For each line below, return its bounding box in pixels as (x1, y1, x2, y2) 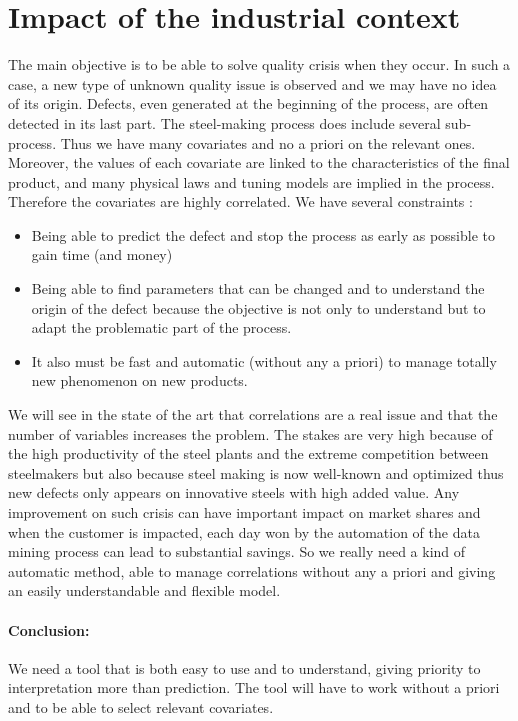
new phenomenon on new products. (31, 370, 248, 391)
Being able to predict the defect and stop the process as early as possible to (31, 224, 495, 245)
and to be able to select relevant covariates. (8, 696, 274, 717)
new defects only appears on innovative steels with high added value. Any (8, 482, 460, 503)
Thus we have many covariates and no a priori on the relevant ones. (60, 132, 476, 153)
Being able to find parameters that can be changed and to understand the (31, 278, 485, 299)
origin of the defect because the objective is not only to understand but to (31, 297, 486, 318)
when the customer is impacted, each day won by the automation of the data (8, 521, 480, 542)
